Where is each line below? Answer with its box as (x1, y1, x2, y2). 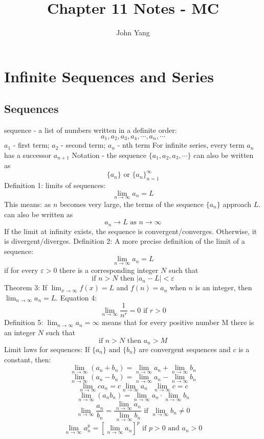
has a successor (4, 149, 52, 160)
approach (223, 198, 252, 209)
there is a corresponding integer (59, 264, 159, 275)
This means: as (4, 198, 51, 209)
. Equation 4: (56, 292, 97, 303)
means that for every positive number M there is (102, 317, 254, 328)
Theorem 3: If (4, 282, 48, 293)
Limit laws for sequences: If (4, 344, 90, 355)
